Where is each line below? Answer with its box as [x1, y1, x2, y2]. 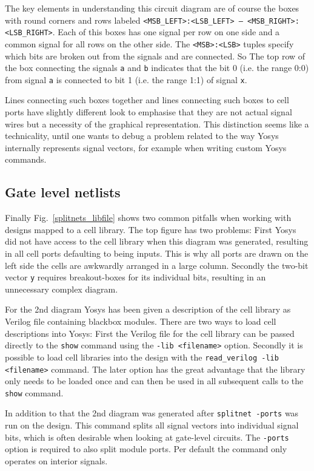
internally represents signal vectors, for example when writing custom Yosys [5, 141, 287, 154]
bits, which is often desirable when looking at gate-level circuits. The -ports [5, 430, 289, 443]
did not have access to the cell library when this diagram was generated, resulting [5, 235, 309, 248]
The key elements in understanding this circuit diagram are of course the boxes [5, 2, 299, 14]
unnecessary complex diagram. [5, 282, 118, 295]
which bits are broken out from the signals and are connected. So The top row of [5, 49, 306, 62]
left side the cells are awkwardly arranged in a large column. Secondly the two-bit [5, 259, 309, 271]
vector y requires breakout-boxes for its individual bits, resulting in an [5, 271, 266, 283]
